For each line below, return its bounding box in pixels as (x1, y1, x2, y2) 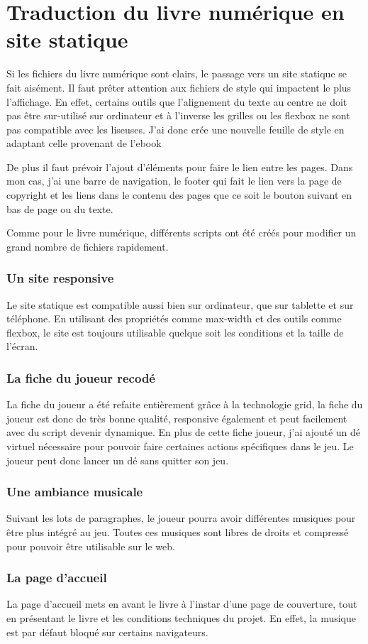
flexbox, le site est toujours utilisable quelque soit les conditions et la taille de (6, 324, 344, 339)
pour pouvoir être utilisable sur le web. (6, 538, 175, 553)
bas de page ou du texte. (6, 201, 113, 216)
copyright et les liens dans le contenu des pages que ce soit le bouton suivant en (6, 187, 352, 202)
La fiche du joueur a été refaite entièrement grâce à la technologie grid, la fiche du (6, 397, 363, 412)
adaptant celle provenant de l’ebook (6, 136, 162, 151)
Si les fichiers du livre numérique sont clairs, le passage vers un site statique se (6, 66, 347, 81)
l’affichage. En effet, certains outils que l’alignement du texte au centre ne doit (6, 94, 347, 109)
